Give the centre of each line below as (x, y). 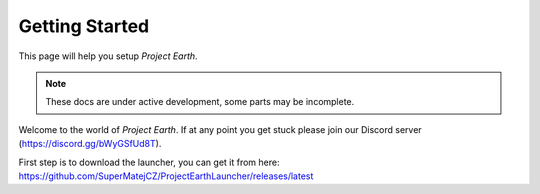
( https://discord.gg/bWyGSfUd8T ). (90, 144)
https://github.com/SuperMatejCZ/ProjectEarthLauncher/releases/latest (166, 176)
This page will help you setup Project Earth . (108, 56)
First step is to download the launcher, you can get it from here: (149, 162)
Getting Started (84, 26)
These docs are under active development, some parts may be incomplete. (200, 102)
